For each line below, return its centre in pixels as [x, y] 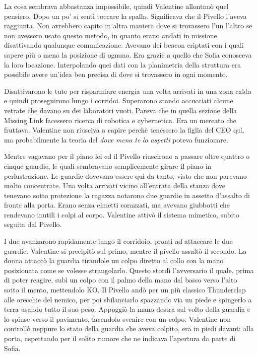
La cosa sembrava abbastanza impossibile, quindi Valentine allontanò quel [116, 6]
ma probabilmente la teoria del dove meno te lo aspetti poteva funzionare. [116, 139]
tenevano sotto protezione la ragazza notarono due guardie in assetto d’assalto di [127, 195]
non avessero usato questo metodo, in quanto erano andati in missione [111, 35]
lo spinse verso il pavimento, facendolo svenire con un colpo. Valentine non [117, 319]
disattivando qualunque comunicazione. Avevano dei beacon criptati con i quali [124, 45]
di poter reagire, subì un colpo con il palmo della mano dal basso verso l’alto [121, 280]
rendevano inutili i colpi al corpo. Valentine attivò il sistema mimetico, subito [122, 214]
